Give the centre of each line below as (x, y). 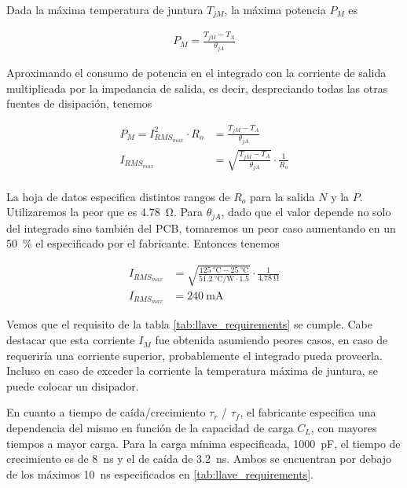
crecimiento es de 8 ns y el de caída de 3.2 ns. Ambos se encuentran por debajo (199, 459)
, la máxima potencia (275, 9)
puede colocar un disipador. (73, 385)
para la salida (282, 196)
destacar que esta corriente (71, 340)
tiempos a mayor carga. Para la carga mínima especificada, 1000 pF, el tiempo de (203, 443)
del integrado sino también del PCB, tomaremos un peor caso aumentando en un (201, 227)
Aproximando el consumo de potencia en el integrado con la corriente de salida (196, 72)
